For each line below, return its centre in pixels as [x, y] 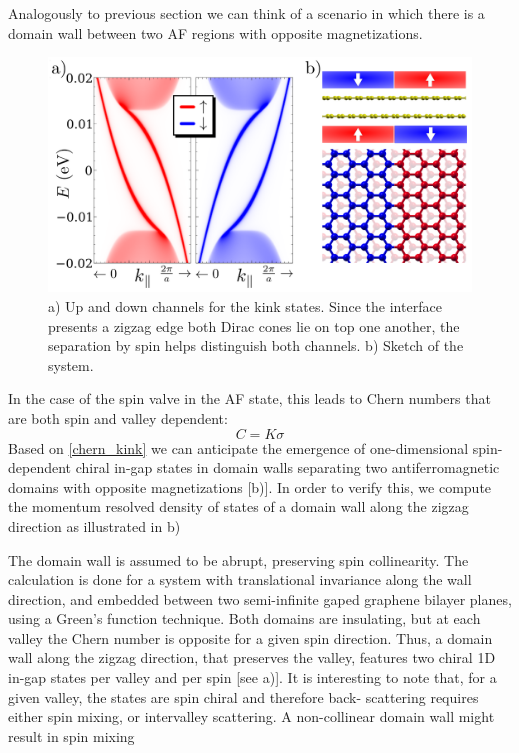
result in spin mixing [71, 735]
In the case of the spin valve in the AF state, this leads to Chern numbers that [249, 398]
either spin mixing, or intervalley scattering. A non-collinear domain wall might [251, 716]
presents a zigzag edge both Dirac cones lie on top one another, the [254, 325]
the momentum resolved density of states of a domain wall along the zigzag [238, 506]
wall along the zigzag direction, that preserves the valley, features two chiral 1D [252, 657]
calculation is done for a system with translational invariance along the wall [240, 579]
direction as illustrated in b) [94, 525]
